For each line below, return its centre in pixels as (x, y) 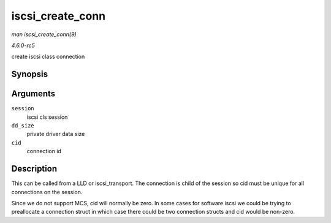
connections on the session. (47, 192)
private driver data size (56, 134)
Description (34, 169)
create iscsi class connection (48, 57)
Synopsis (30, 74)
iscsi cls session (47, 117)
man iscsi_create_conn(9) (44, 34)
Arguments (33, 94)
